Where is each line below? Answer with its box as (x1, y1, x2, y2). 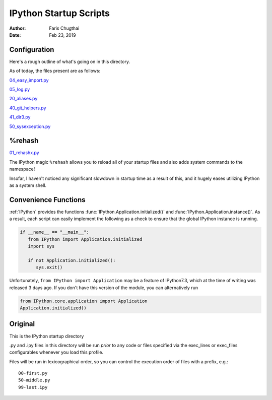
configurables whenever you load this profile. (9, 349, 103, 355)
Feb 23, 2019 (49, 32, 76, 38)
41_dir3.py (9, 114, 31, 120)
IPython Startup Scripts (9, 8, 110, 19)
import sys (28, 243, 55, 249)
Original (9, 320, 35, 328)
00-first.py (18, 370, 48, 376)
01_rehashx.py (9, 150, 40, 156)
